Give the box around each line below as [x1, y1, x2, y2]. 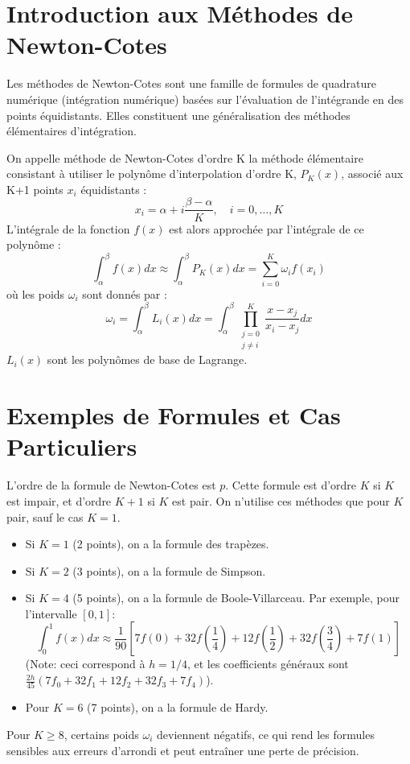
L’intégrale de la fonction [6, 220, 130, 237]
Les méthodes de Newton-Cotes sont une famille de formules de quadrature [6, 75, 376, 92]
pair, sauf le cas [6, 508, 84, 525]
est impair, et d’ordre [6, 492, 112, 509]
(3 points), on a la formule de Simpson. [72, 562, 266, 579]
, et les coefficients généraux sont [187, 655, 349, 672]
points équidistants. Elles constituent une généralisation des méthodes [6, 106, 351, 123]
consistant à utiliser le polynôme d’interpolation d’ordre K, [6, 165, 297, 182]
